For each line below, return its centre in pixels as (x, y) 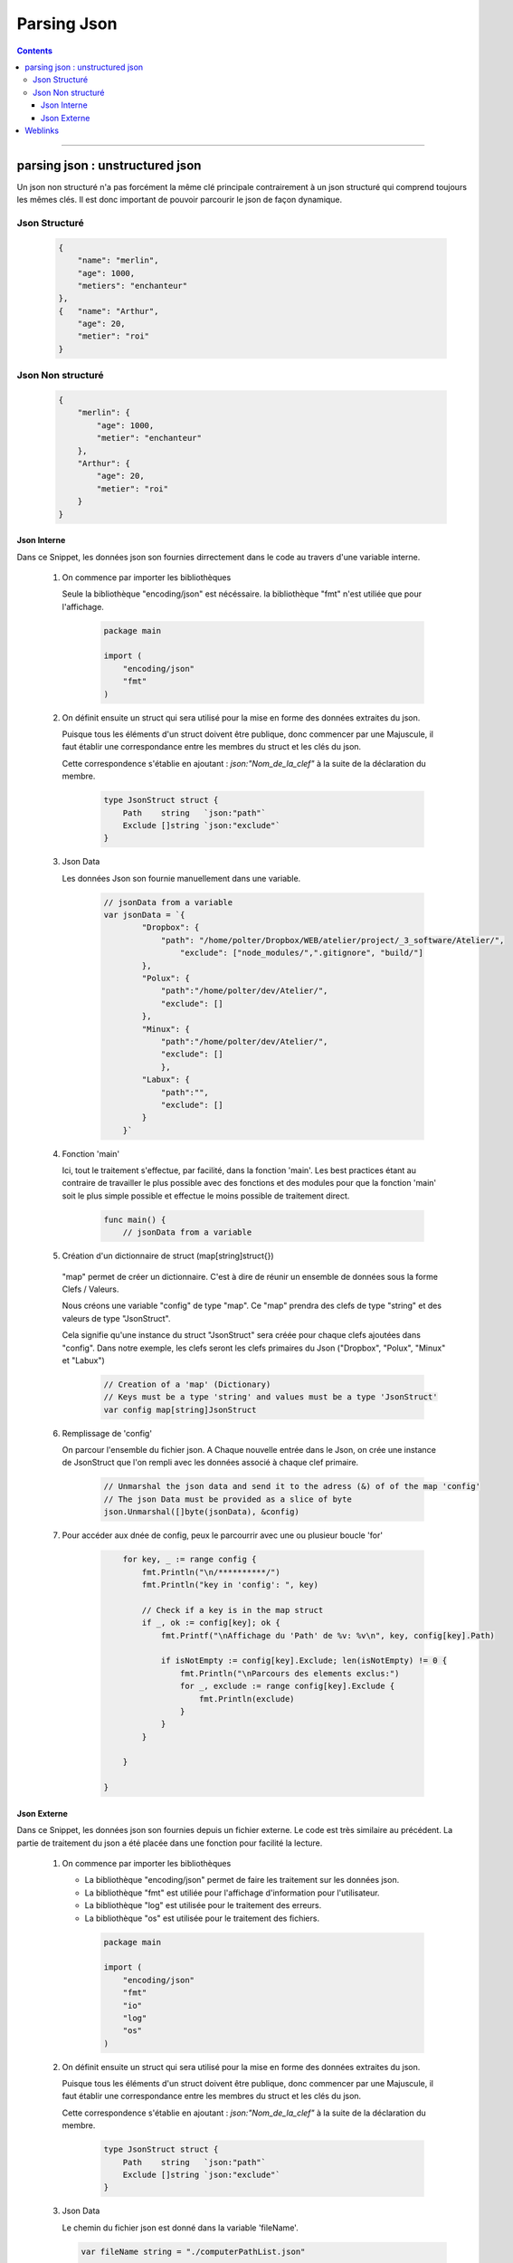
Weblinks (42, 130)
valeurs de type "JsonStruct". (116, 1318)
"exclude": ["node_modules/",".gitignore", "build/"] (302, 953)
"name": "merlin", (118, 261)
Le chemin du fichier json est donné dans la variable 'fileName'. (180, 2228)
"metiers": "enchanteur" (133, 286)
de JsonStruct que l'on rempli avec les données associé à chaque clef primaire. (210, 1463)
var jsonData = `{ (144, 915)
